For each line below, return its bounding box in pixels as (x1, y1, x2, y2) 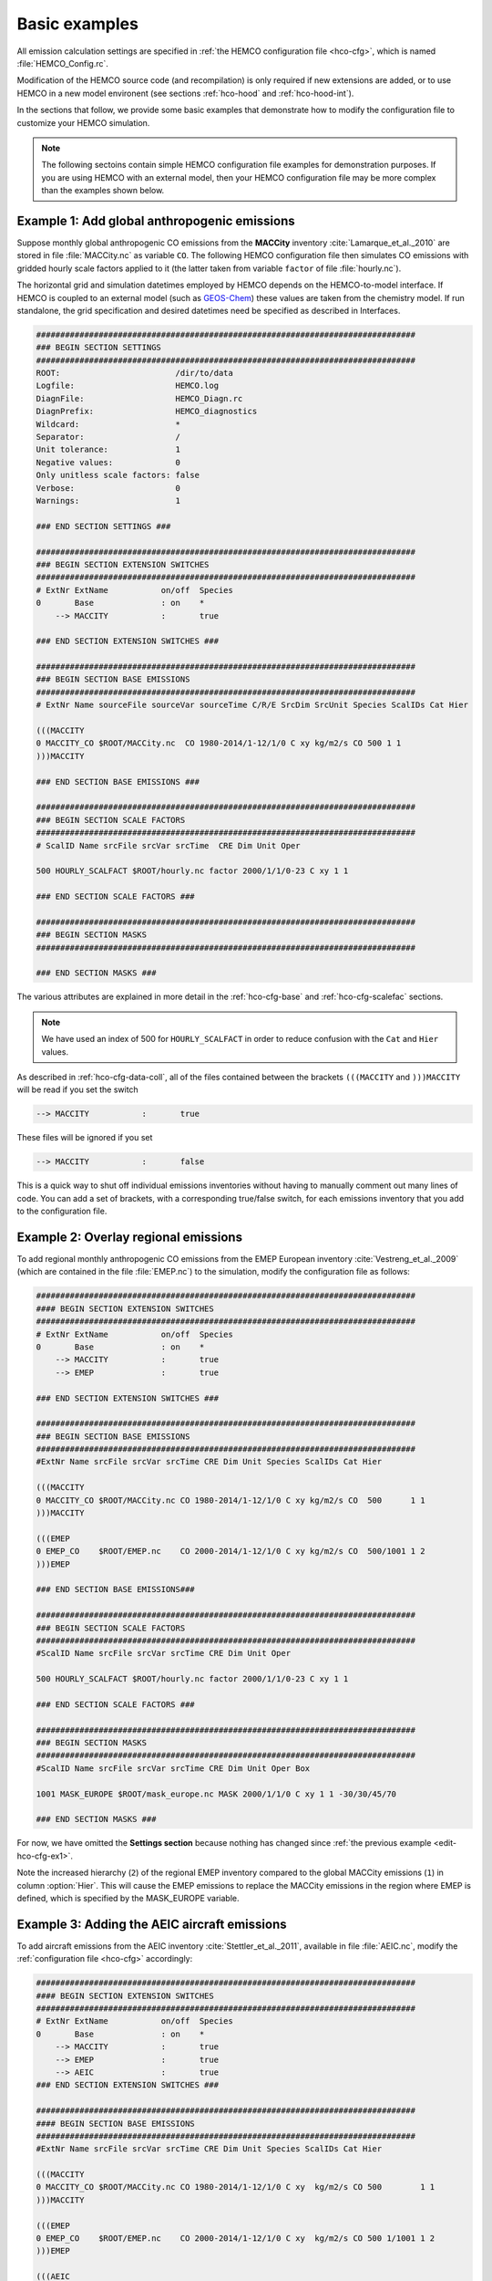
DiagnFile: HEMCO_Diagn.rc (36, 393, 243, 403)
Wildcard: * (36, 419, 181, 429)
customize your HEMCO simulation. (16, 117, 150, 128)
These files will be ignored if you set (16, 1132, 153, 1143)
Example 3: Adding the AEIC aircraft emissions (16, 1916, 287, 1932)
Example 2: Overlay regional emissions (16, 1229, 243, 1245)
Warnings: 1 (36, 495, 181, 505)
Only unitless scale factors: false (36, 470, 200, 481)
